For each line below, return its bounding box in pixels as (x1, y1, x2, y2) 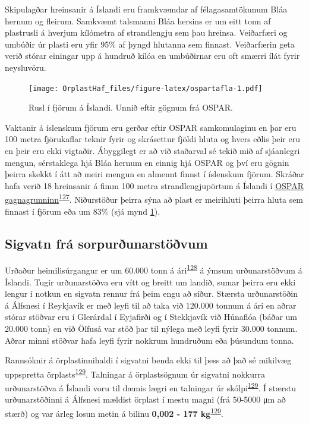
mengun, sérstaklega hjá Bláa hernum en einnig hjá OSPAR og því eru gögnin (5, 156, 289, 168)
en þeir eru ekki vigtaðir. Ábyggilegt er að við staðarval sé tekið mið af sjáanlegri (5, 145, 300, 156)
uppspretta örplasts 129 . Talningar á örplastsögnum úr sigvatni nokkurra (5, 366, 265, 380)
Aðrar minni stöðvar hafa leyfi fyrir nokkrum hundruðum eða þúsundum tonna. (5, 334, 294, 346)
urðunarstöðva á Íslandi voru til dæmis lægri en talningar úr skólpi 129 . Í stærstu (5, 380, 297, 394)
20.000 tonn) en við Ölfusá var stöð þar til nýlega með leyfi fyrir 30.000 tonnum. (5, 322, 298, 335)
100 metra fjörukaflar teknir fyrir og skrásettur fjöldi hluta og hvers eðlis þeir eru (5, 133, 301, 145)
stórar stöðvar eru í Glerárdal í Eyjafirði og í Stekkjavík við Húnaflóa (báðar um (5, 310, 297, 323)
